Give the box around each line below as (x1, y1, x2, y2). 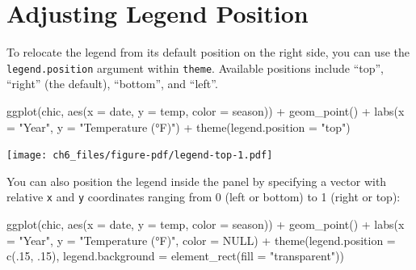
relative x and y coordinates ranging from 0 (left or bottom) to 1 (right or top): (6, 188, 401, 205)
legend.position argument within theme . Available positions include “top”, (6, 59, 384, 76)
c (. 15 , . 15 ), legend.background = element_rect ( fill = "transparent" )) (6, 247, 344, 264)
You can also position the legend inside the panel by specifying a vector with (6, 172, 387, 189)
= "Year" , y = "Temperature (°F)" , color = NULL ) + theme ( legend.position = (6, 231, 396, 248)
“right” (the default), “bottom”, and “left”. (6, 75, 218, 92)
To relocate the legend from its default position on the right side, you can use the (6, 44, 410, 61)
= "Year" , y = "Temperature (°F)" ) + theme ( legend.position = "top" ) (6, 118, 351, 135)
